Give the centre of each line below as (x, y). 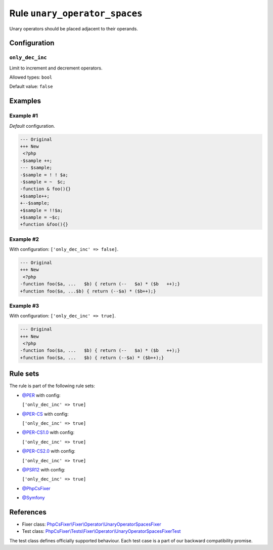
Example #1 (24, 116)
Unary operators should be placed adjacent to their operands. (74, 28)
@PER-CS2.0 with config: (49, 451)
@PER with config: (41, 395)
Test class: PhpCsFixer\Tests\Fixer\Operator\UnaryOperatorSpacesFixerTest (101, 531)
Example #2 (24, 239)
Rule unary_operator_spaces (76, 13)
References (28, 512)
